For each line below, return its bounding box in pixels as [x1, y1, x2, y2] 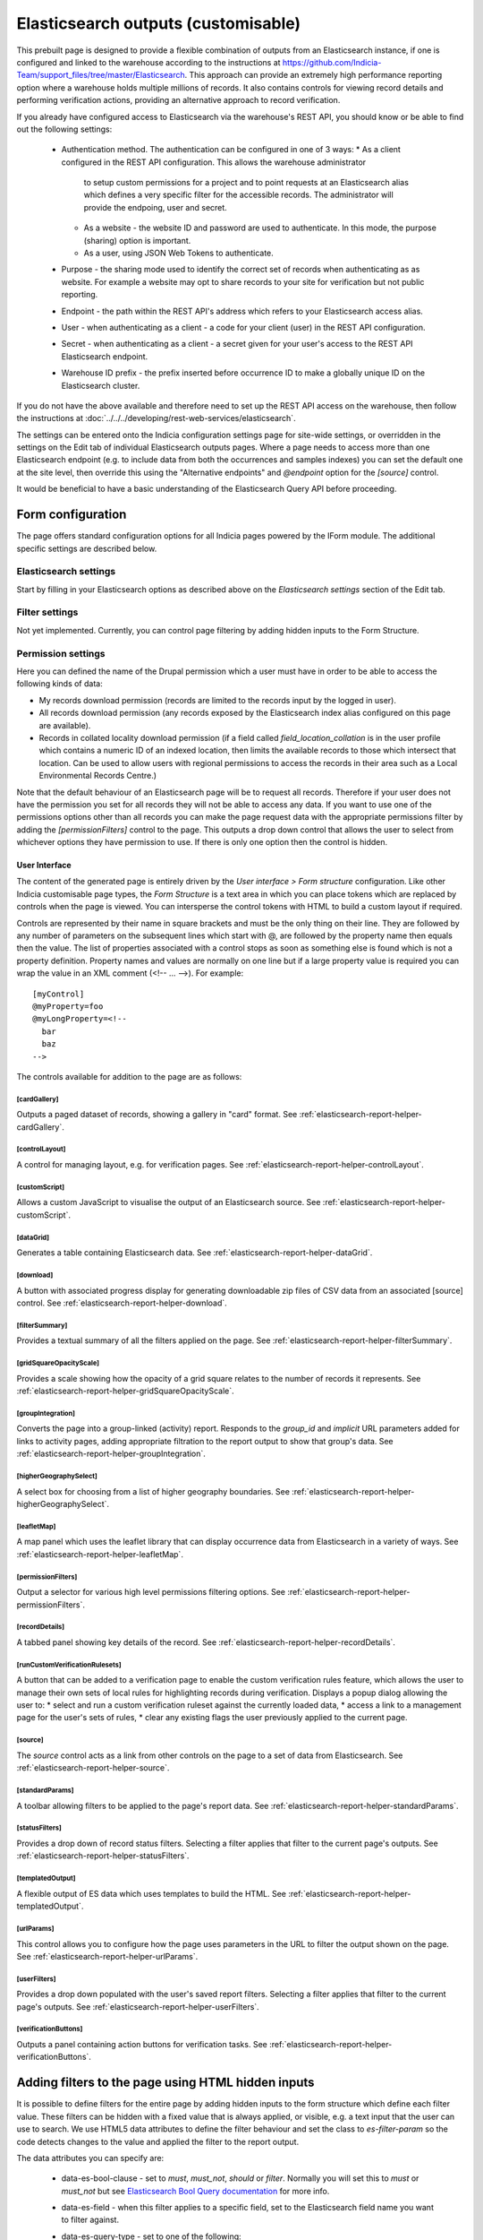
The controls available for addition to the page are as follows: [16, 1071, 242, 1081]
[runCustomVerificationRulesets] [16, 1660, 122, 1669]
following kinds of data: [16, 678, 103, 689]
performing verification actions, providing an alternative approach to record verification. [16, 95, 341, 106]
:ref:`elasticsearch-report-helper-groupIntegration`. [16, 1448, 206, 1460]
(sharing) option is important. [83, 235, 191, 246]
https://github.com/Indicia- [282, 56, 382, 67]
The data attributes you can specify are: [16, 2152, 165, 2163]
